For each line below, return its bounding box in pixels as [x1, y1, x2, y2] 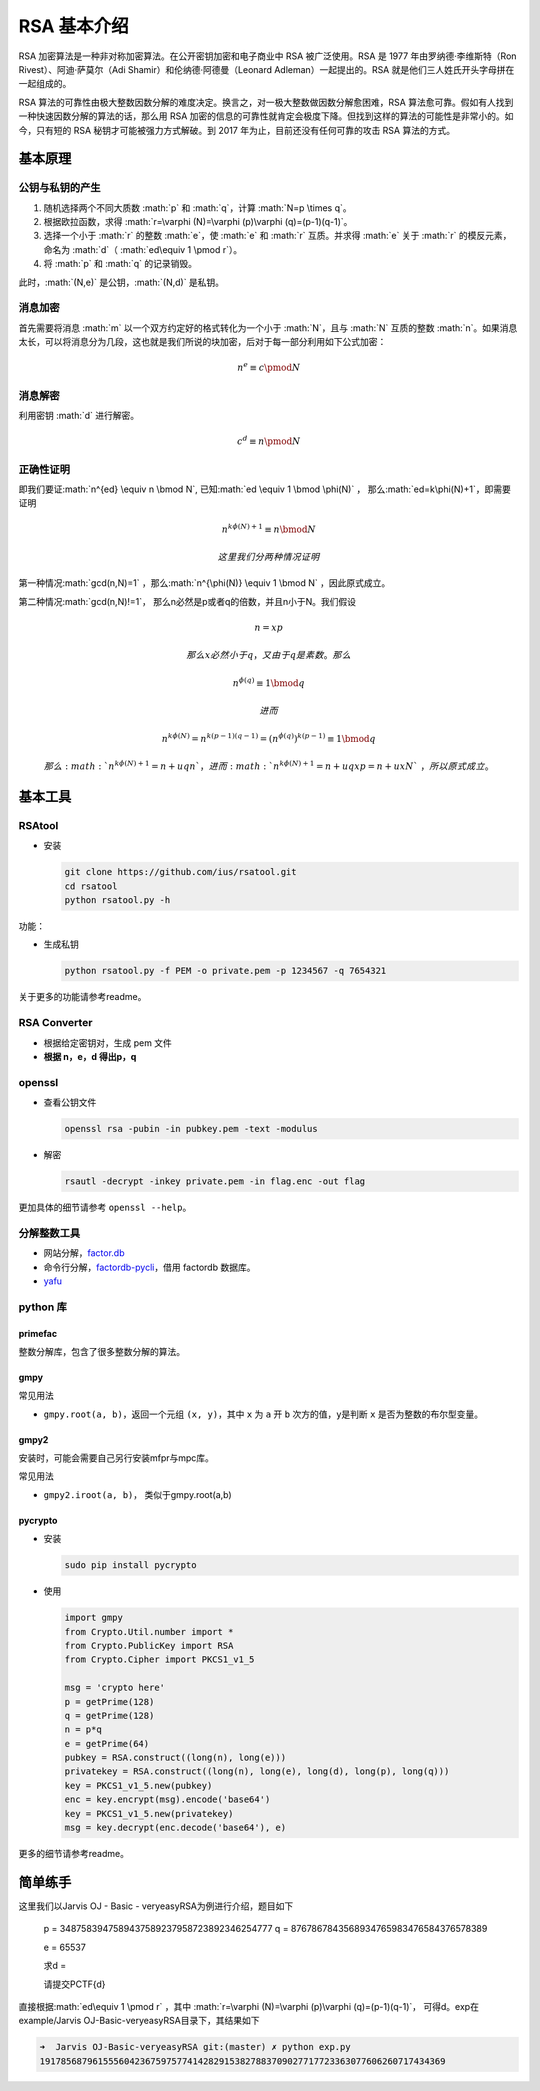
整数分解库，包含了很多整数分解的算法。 [18, 1345, 185, 1357]
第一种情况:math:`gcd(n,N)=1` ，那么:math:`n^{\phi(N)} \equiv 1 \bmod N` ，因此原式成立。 [18, 577, 391, 589]
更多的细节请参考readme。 [18, 1848, 130, 1860]
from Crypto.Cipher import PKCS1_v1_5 [64, 1654, 255, 1665]
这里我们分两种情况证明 [217, 551, 320, 563]
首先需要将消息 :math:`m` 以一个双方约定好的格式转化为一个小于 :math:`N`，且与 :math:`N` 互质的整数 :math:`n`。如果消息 [18, 321, 518, 334]
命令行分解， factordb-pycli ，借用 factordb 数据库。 [43, 1261, 256, 1273]
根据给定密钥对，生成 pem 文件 [43, 1036, 172, 1049]
